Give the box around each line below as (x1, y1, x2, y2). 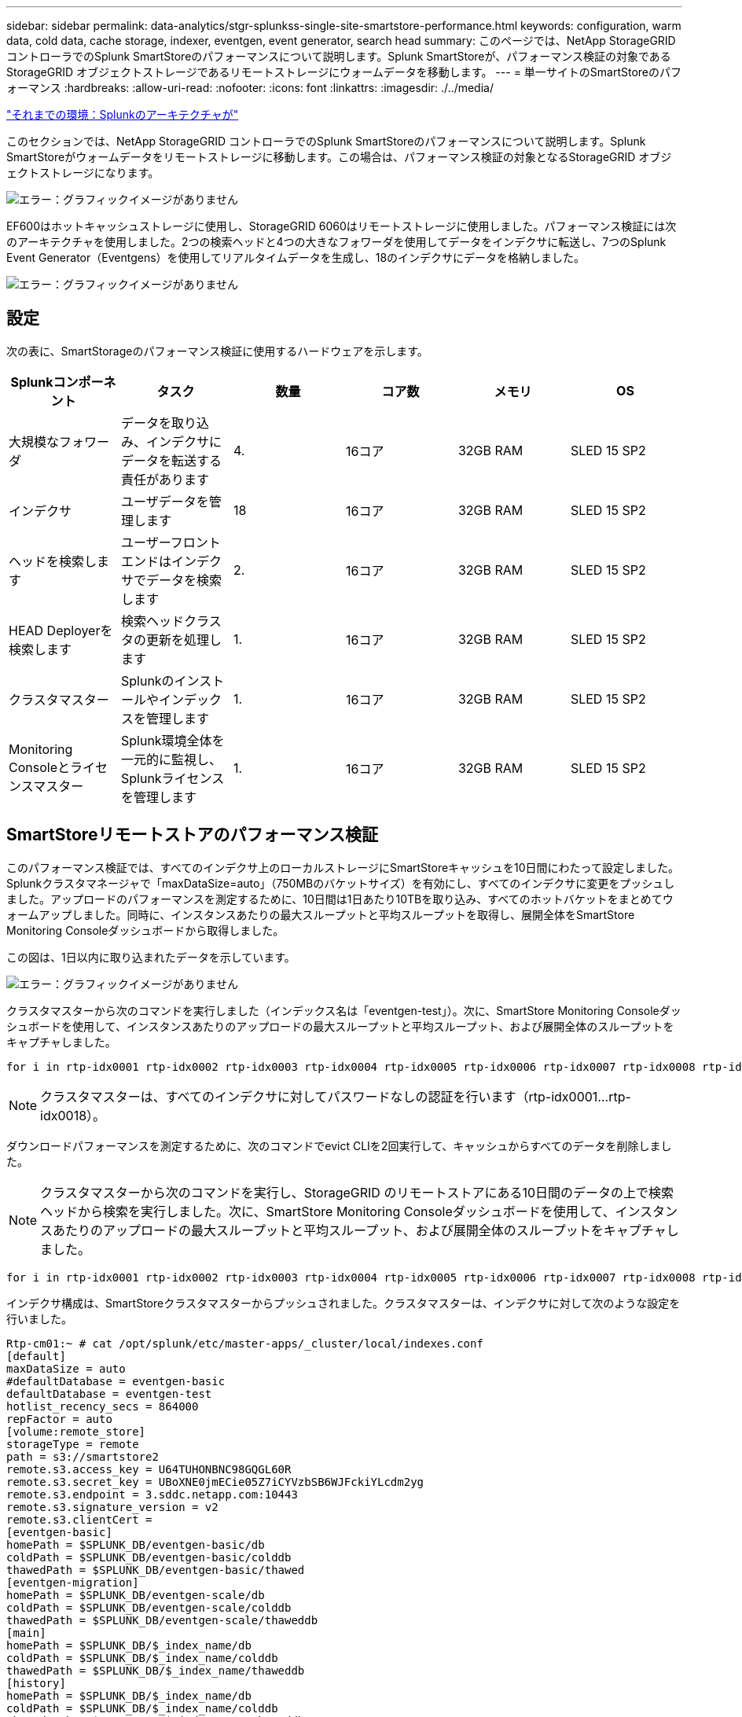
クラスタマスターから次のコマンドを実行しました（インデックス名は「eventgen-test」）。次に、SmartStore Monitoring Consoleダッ (6, 1003, 681, 1017)
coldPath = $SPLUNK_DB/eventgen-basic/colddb (6, 1550, 292, 1564)
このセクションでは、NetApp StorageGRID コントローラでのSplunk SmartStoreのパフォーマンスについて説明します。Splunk (6, 134, 646, 148)
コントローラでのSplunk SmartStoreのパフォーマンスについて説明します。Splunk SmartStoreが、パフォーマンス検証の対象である (6, 50, 671, 63)
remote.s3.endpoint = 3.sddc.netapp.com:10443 (6, 1487, 298, 1501)
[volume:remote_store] (6, 1425, 146, 1438)
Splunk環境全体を (120, 732, 225, 748)
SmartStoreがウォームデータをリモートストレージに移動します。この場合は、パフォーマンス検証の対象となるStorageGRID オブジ (6, 150, 672, 164)
